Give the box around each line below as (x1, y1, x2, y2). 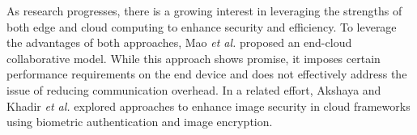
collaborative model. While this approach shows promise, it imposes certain (6, 49, 381, 66)
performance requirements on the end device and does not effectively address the (6, 65, 407, 82)
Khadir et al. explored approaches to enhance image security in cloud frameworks (6, 97, 411, 114)
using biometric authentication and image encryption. (6, 113, 273, 130)
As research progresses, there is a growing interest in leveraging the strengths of (6, 2, 402, 19)
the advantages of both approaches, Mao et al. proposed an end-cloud (6, 34, 352, 51)
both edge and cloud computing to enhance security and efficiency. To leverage (6, 18, 397, 35)
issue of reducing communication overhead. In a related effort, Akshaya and (6, 81, 381, 98)
